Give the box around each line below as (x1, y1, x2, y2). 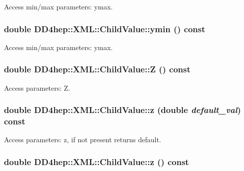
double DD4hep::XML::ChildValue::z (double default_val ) (4, 104, 241, 116)
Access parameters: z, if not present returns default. (4, 134, 161, 145)
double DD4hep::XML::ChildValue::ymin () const (4, 22, 205, 35)
